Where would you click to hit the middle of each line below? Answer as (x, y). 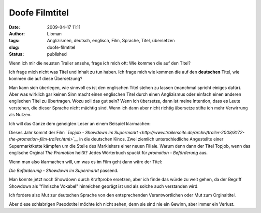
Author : (17, 33)
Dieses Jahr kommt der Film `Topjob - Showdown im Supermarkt (73, 133)
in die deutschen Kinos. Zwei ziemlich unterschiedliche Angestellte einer (151, 139)
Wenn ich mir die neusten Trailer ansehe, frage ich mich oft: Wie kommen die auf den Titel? (100, 63)
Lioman (55, 33)
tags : (14, 41)
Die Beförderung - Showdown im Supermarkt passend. (64, 170)
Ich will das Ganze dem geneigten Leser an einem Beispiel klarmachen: (80, 123)
